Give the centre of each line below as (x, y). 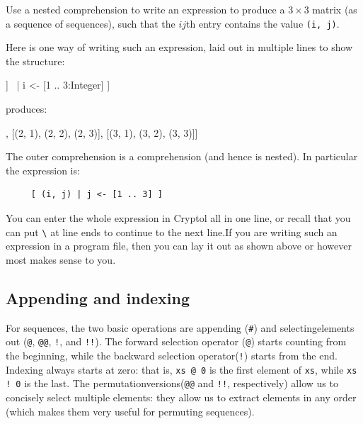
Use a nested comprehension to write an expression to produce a (145, 9)
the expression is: (43, 170)
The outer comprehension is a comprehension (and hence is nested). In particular (182, 156)
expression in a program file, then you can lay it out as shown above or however (179, 246)
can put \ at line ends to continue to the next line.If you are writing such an (172, 231)
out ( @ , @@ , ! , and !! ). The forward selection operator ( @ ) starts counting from (176, 341)
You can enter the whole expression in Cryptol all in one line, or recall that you (178, 218)
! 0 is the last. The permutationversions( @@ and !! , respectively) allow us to (172, 383)
